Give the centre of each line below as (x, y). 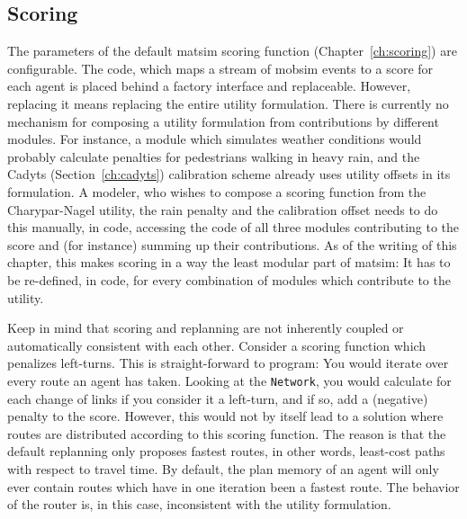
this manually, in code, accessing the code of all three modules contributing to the (233, 227)
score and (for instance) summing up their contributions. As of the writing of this (232, 244)
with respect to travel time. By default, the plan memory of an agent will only (223, 468)
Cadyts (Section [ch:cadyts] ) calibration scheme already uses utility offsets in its (229, 174)
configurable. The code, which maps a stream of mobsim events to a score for (220, 68)
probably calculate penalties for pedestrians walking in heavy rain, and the (214, 156)
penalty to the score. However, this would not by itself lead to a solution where (225, 416)
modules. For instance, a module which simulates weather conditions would (215, 139)
